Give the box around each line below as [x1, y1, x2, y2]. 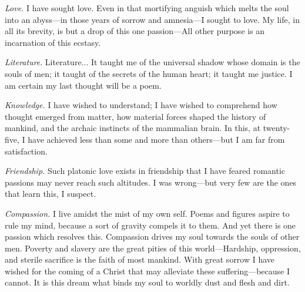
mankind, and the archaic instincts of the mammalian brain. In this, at [5, 122, 261, 134]
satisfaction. [5, 145, 48, 157]
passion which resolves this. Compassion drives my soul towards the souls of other [5, 230, 300, 243]
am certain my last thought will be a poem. [5, 79, 162, 91]
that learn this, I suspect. [5, 187, 96, 200]
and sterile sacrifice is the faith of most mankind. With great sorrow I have [5, 253, 275, 266]
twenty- [263, 122, 290, 134]
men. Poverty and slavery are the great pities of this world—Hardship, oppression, [5, 241, 301, 254]
